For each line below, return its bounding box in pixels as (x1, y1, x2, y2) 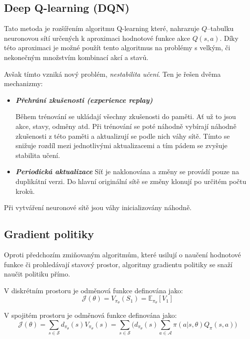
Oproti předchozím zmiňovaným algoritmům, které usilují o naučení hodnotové (4, 249, 241, 259)
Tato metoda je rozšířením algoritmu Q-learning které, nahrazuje (4, 23, 199, 33)
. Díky (220, 32, 239, 43)
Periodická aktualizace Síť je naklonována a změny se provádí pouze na (15, 166, 239, 177)
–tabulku (207, 23, 234, 33)
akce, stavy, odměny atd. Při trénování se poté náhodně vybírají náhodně (15, 121, 237, 131)
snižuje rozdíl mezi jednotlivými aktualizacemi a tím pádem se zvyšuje (15, 140, 227, 151)
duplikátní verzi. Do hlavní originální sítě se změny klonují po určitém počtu (15, 176, 247, 186)
